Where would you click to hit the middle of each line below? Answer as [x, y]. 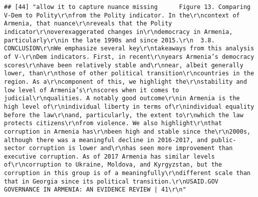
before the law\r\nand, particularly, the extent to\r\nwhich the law [124, 115]
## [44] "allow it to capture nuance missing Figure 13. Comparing [127, 7]
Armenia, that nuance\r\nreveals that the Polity [88, 24]
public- [224, 140]
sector [15, 148]
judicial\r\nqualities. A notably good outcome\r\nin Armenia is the [122, 98]
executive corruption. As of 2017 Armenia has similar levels [110, 156]
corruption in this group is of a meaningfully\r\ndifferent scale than [127, 173]
